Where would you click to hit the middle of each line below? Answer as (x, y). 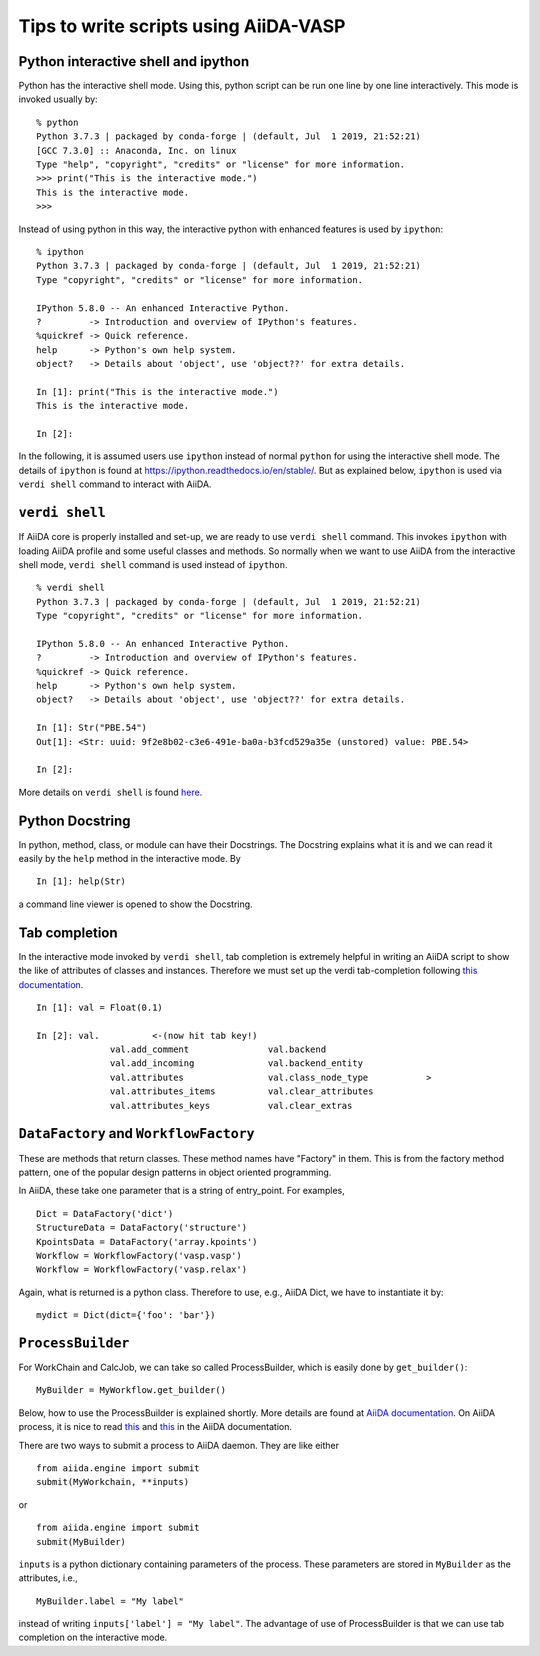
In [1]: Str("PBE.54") (92, 728)
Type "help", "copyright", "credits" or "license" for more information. (221, 164)
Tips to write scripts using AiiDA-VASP (182, 26)
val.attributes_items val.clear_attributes (242, 1091)
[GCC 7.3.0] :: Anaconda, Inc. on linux (136, 150)
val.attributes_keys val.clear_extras (231, 1105)
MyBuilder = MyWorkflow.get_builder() (131, 1390)
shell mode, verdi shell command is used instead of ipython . (153, 564)
